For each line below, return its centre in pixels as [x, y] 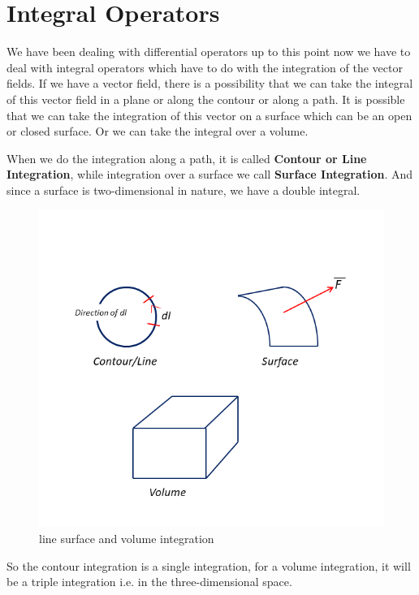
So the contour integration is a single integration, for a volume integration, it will [209, 565]
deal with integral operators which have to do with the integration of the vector [205, 67]
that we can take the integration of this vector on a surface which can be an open [209, 115]
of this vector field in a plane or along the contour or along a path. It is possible [206, 99]
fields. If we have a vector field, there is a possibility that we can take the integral [210, 83]
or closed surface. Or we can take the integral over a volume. [158, 131]
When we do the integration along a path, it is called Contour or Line [187, 158]
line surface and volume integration [127, 539]
